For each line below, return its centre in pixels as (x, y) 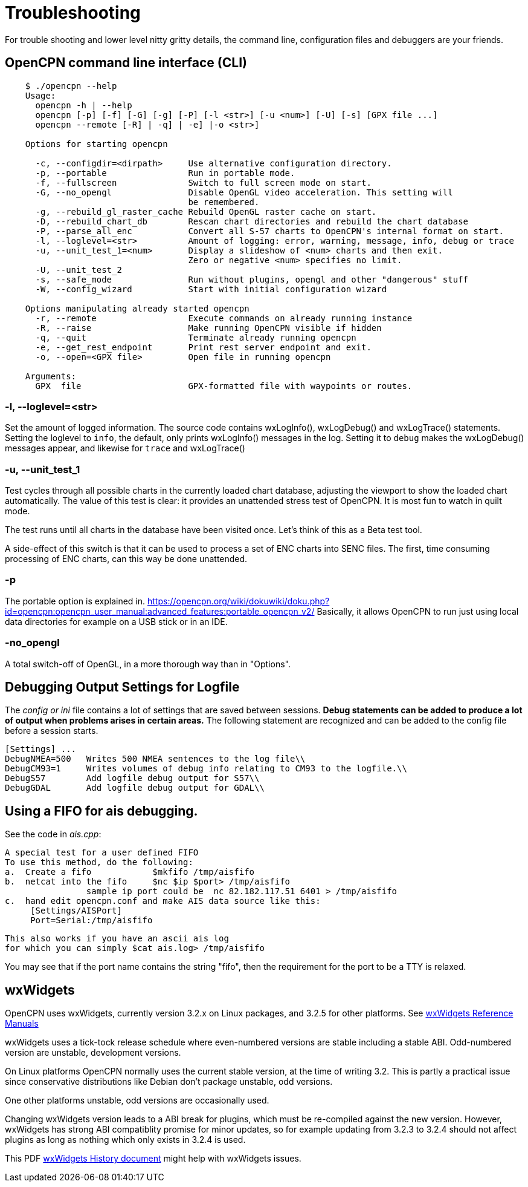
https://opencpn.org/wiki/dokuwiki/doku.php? (238, 601)
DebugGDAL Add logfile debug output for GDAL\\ (135, 788)
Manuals (22, 1024)
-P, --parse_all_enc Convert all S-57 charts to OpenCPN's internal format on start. (270, 231)
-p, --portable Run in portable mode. (165, 173)
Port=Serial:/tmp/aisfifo (92, 920)
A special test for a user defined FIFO (102, 853)
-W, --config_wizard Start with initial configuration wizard (211, 289)
